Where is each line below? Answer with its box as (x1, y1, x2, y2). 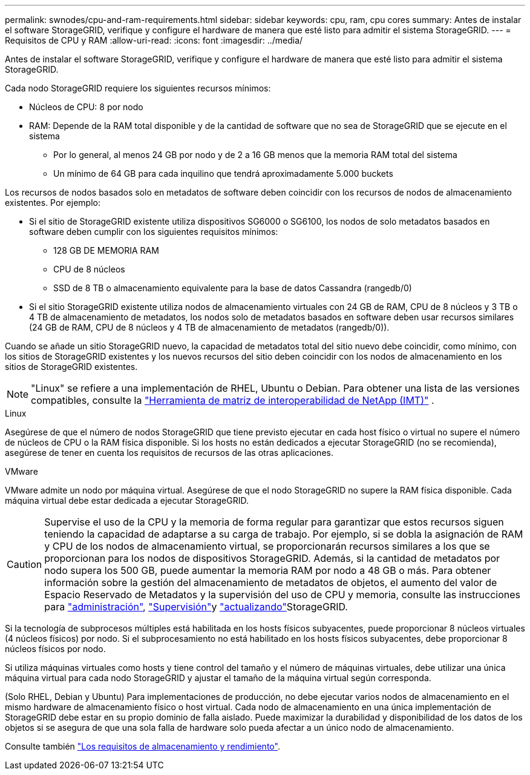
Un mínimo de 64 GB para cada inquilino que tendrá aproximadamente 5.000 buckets (53, 168, 393, 179)
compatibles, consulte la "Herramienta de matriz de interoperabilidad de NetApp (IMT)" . (31, 394, 434, 406)
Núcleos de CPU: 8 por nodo (29, 102, 143, 112)
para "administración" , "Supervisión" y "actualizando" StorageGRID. (44, 601, 348, 613)
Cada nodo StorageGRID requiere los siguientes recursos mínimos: (5, 83, 271, 93)
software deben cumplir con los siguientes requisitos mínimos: (29, 226, 278, 237)
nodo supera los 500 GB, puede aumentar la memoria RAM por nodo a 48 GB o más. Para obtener (44, 564, 491, 576)
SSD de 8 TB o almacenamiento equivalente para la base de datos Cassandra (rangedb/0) (53, 283, 412, 293)
